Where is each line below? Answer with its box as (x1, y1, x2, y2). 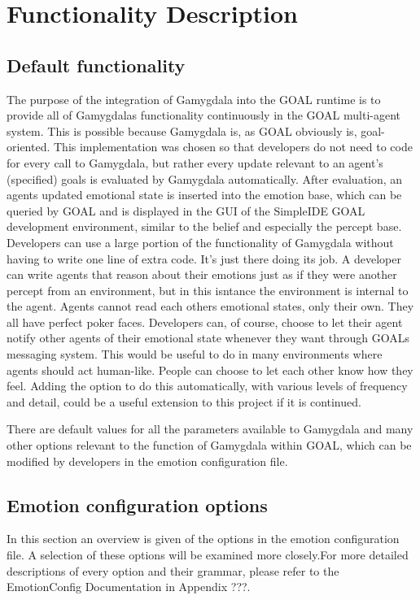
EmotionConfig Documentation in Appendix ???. (7, 578, 251, 595)
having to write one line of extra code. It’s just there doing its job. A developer (7, 250, 401, 267)
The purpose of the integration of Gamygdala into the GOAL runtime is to (7, 90, 381, 107)
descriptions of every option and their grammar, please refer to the (7, 562, 339, 579)
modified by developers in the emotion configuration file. (7, 452, 288, 469)
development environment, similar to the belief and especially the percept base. (7, 218, 402, 235)
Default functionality (7, 52, 186, 77)
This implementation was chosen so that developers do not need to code (53, 138, 413, 155)
